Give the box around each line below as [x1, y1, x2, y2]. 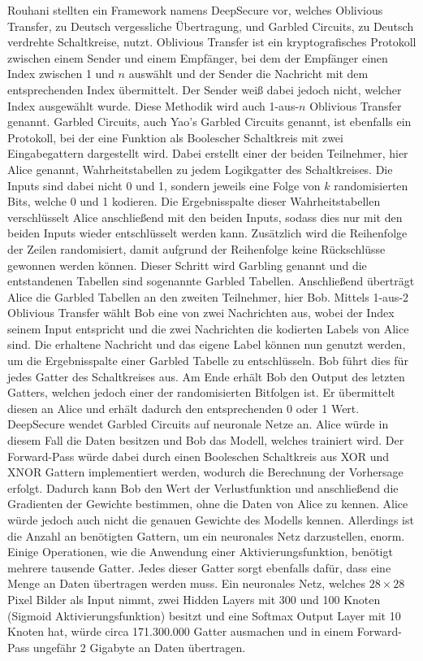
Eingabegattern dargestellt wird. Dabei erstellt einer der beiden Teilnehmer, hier [7, 145, 408, 162]
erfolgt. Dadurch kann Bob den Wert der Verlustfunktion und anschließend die [7, 479, 399, 496]
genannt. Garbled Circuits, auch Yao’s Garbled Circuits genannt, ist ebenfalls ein [7, 113, 412, 130]
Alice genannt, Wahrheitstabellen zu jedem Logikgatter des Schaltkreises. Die [7, 160, 393, 177]
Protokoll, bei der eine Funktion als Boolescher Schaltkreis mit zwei [7, 128, 343, 146]
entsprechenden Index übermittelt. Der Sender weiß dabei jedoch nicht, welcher [7, 80, 402, 98]
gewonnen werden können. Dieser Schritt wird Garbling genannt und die [7, 256, 367, 273]
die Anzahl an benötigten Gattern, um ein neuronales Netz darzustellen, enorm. [7, 527, 405, 544]
